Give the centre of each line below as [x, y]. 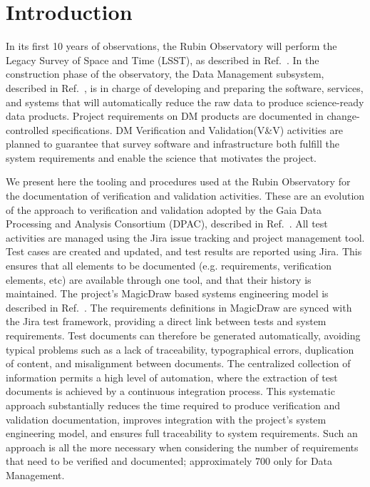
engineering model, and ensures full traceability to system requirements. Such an [182, 433]
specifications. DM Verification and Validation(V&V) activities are [197, 129]
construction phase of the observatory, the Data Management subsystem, [165, 74]
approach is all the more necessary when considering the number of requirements [182, 447]
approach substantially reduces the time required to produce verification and [173, 405]
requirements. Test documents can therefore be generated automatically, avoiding [183, 335]
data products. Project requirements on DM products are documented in [165, 116]
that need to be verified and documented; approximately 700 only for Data [169, 461]
